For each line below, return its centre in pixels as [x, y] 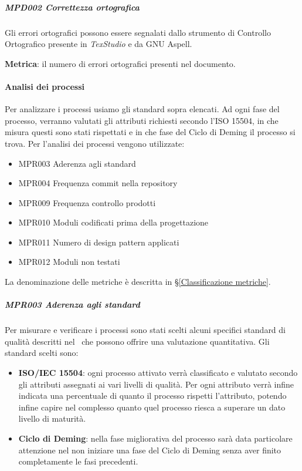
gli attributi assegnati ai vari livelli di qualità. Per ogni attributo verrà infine [156, 384]
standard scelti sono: [42, 353]
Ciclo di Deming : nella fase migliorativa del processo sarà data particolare [155, 438]
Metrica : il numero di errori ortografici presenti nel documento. [120, 63]
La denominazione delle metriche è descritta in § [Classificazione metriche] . [138, 282]
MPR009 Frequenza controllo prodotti [87, 202]
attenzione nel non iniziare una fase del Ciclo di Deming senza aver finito [150, 450]
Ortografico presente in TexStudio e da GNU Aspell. [99, 44]
